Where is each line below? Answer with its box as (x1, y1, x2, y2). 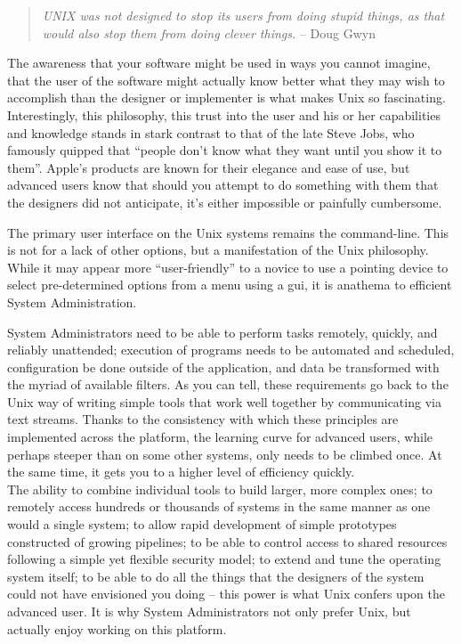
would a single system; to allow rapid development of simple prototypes (7, 515, 397, 534)
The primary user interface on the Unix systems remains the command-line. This (7, 223, 449, 241)
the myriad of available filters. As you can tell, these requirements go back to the (7, 375, 449, 394)
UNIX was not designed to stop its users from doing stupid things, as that (42, 6, 445, 24)
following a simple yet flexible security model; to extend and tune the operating (7, 550, 441, 568)
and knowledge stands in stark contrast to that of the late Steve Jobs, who (7, 123, 415, 142)
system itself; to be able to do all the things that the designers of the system (7, 567, 425, 585)
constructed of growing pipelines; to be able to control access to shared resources (7, 532, 448, 550)
